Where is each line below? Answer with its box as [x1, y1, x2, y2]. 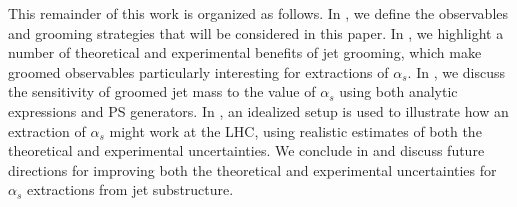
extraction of [8, 120, 86, 141]
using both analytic [339, 81, 458, 102]
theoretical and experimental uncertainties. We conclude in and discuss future [8, 140, 485, 161]
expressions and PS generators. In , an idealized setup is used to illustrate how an [8, 100, 509, 121]
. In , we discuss [407, 61, 506, 82]
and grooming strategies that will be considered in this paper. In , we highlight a [8, 22, 504, 43]
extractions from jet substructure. [27, 179, 234, 200]
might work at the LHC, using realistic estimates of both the [109, 120, 482, 141]
